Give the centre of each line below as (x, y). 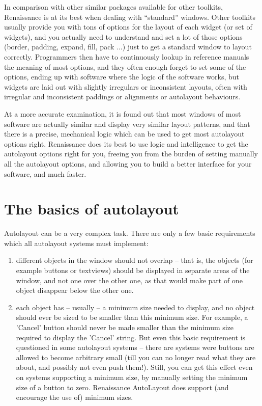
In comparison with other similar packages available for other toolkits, (113, 7)
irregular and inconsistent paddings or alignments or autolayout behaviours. (122, 97)
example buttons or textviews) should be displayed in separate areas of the (133, 270)
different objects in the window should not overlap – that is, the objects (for (135, 260)
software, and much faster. (45, 173)
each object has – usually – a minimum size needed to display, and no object (135, 307)
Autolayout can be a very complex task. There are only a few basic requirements (130, 233)
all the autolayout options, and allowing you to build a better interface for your (128, 163)
